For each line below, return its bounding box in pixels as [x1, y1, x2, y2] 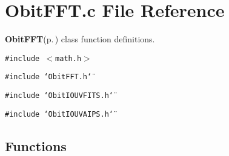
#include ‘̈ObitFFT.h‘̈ [5, 73, 92, 82]
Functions [5, 136, 67, 155]
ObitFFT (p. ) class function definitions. [5, 33, 155, 45]
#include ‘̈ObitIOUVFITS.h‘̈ [5, 91, 113, 100]
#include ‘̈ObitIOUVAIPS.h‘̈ [5, 109, 113, 119]
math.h [55, 54, 82, 63]
